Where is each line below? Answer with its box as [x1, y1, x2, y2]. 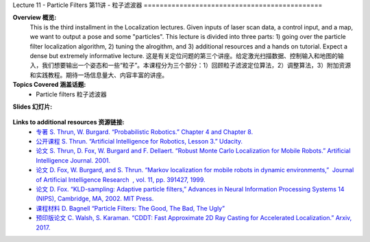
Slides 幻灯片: [12, 103, 53, 111]
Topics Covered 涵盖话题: [12, 81, 86, 89]
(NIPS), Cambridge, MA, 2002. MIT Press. [36, 195, 154, 203]
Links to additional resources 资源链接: [12, 118, 125, 126]
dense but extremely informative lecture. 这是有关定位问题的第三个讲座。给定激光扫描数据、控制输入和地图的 [29, 51, 338, 59]
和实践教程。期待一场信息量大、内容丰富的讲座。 [29, 70, 168, 79]
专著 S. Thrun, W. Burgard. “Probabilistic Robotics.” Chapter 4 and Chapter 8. [36, 127, 254, 136]
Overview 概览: [12, 14, 57, 22]
